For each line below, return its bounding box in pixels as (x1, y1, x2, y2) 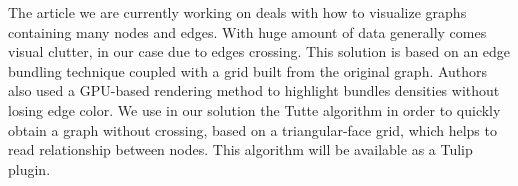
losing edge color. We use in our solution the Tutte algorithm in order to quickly (8, 99, 501, 120)
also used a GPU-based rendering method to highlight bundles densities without (8, 80, 500, 101)
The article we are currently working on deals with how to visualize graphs (8, 2, 467, 22)
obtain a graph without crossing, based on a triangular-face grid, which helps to (8, 119, 497, 140)
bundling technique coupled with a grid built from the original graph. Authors (8, 60, 488, 81)
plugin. (8, 158, 51, 179)
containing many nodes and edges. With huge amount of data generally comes (8, 21, 487, 42)
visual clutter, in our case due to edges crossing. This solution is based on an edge (8, 41, 511, 62)
